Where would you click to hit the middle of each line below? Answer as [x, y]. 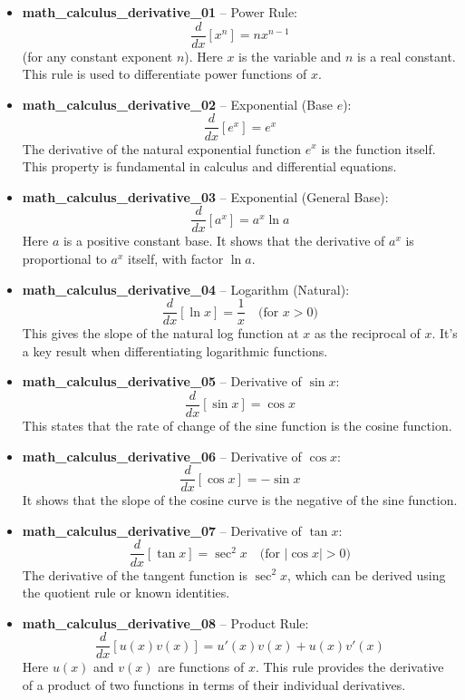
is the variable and [290, 56]
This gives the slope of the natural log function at [160, 333]
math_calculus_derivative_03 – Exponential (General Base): [205, 196]
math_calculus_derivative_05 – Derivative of [162, 381]
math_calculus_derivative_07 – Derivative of [162, 530]
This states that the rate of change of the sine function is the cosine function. [237, 426]
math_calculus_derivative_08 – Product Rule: [165, 622]
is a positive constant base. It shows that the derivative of [224, 241]
